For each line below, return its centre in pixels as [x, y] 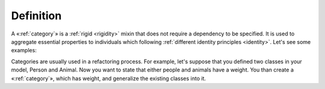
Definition [36, 16]
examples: [24, 51]
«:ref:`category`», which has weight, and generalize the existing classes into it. [109, 78]
